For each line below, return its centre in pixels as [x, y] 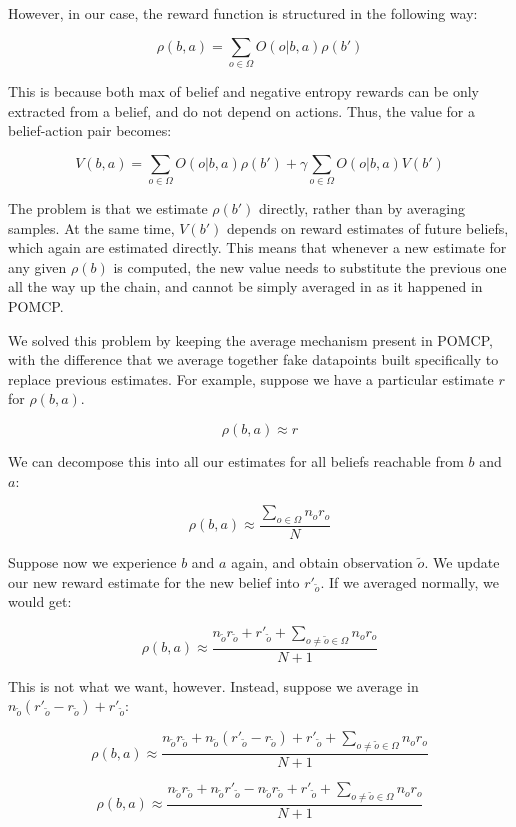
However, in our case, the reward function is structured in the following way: [243, 13]
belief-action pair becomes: [90, 130]
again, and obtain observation [322, 561]
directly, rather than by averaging [362, 208]
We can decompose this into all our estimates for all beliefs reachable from [236, 460]
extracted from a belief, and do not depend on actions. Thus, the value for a [241, 110]
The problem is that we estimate [108, 208]
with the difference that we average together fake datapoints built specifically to [253, 359]
